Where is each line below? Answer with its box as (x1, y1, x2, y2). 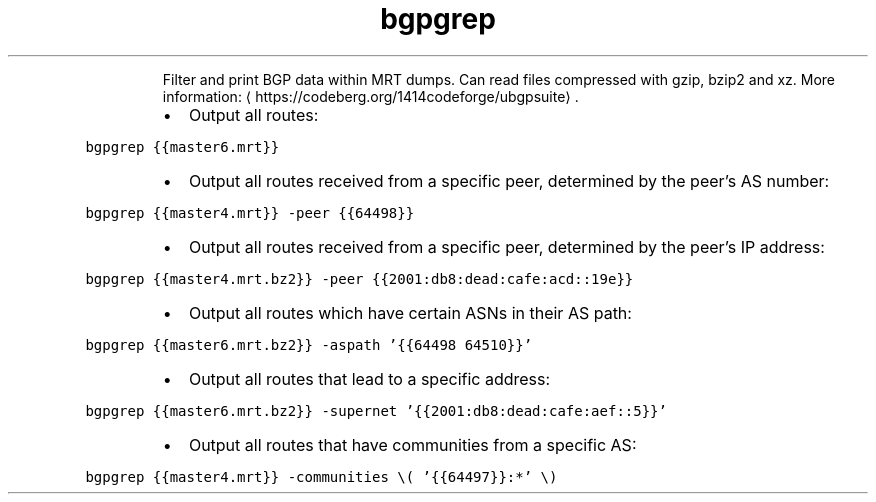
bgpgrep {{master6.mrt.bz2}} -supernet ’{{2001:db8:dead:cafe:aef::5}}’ (85, 402, 667, 419)
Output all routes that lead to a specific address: (188, 368, 551, 389)
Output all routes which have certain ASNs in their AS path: (188, 302, 632, 323)
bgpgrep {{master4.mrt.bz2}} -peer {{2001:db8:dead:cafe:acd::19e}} (85, 270, 634, 287)
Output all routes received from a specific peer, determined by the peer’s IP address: (188, 236, 825, 257)
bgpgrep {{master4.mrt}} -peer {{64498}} (85, 204, 415, 221)
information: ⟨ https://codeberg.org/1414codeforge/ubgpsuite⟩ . (162, 87, 579, 105)
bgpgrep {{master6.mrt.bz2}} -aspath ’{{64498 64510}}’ (85, 336, 533, 353)
